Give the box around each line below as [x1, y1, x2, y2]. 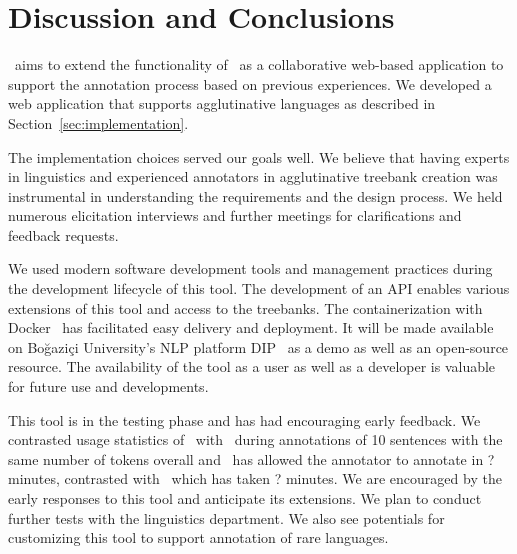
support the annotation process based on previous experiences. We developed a [8, 73, 492, 94]
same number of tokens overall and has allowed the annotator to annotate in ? [8, 448, 495, 469]
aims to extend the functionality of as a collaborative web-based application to [14, 54, 504, 75]
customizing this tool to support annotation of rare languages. [8, 527, 389, 548]
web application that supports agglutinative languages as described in [8, 93, 436, 114]
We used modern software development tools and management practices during [8, 258, 493, 279]
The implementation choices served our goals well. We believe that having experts [8, 146, 510, 167]
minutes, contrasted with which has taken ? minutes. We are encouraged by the [8, 468, 502, 489]
